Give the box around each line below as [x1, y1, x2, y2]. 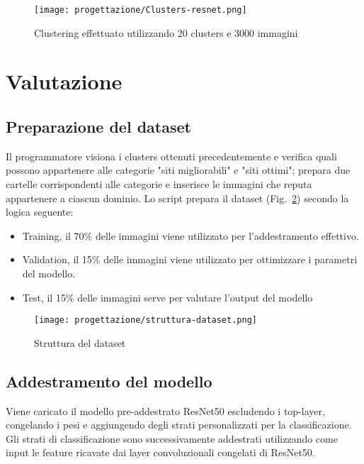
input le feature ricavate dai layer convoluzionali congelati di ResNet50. [6, 445, 315, 460]
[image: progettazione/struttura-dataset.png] [34, 315, 257, 326]
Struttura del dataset [34, 335, 126, 350]
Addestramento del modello [6, 370, 212, 392]
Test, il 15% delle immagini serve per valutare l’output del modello [22, 289, 313, 304]
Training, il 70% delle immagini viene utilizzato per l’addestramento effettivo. [22, 228, 359, 243]
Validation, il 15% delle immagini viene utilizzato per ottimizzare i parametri [22, 252, 358, 267]
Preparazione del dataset [6, 116, 191, 138]
